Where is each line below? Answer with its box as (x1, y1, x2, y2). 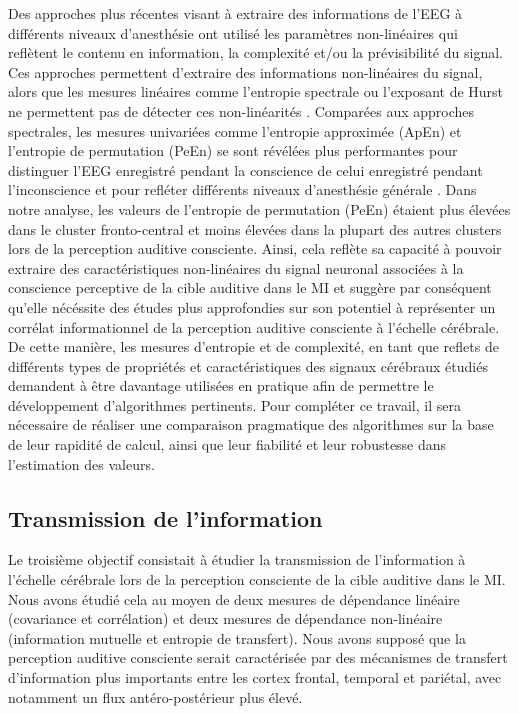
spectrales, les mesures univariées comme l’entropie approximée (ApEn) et (8, 120, 462, 141)
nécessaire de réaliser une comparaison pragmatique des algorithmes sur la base (8, 414, 494, 435)
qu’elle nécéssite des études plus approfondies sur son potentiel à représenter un (8, 296, 496, 317)
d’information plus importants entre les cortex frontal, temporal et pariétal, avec (8, 667, 502, 688)
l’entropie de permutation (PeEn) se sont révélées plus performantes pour (8, 140, 458, 161)
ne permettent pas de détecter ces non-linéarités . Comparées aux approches (8, 100, 475, 121)
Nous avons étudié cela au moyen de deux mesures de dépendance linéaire (8, 588, 460, 609)
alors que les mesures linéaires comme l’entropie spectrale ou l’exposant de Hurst (8, 81, 504, 102)
